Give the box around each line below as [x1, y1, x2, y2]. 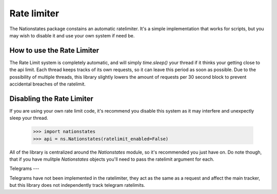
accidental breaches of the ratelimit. [9, 81, 86, 87]
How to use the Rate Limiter [9, 46, 100, 55]
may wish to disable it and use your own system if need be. [9, 32, 135, 38]
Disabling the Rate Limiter [9, 94, 93, 103]
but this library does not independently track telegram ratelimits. [9, 182, 146, 188]
